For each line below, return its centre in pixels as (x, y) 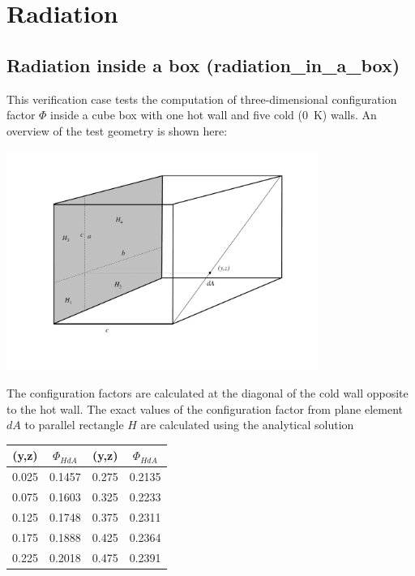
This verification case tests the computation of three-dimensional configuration (202, 99)
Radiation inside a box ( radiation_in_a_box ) (203, 64)
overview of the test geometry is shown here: (117, 130)
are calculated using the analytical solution (247, 425)
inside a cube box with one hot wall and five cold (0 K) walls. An (214, 115)
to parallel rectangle (74, 425)
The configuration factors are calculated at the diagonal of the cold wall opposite (207, 393)
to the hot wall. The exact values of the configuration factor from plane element (205, 408)
